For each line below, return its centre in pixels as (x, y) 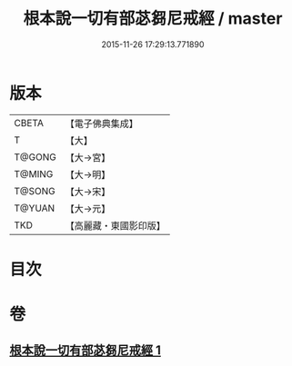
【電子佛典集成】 (101, 124)
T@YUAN (35, 208)
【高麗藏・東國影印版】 (115, 225)
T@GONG (35, 157)
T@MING (34, 173)
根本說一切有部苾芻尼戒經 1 (86, 351)
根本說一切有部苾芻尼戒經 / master (153, 19)
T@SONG (35, 191)
